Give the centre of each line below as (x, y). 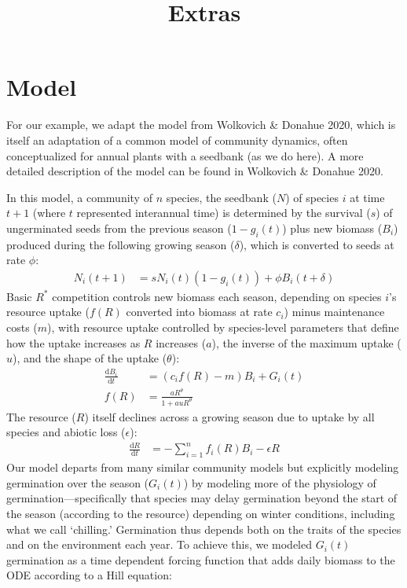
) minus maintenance (334, 312)
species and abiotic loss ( (66, 432)
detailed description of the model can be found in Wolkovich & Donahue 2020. (195, 171)
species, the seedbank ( (221, 197)
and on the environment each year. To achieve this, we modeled (159, 544)
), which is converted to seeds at (317, 244)
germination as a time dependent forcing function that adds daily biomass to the (201, 559)
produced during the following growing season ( (121, 244)
